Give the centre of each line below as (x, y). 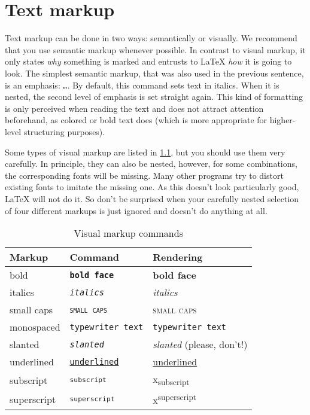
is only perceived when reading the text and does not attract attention (134, 108)
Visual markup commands (128, 233)
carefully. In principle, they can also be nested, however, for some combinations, (151, 164)
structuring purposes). (64, 131)
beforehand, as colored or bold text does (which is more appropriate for (136, 120)
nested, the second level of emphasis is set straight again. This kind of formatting (154, 97)
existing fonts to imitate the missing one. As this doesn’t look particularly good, (152, 187)
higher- (282, 120)
